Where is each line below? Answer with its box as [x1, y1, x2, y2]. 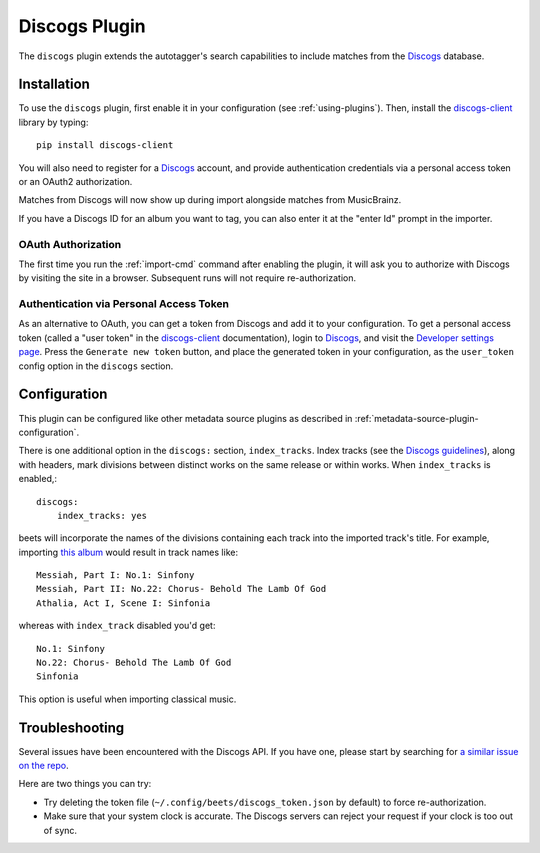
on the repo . [18, 760, 69, 772]
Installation [18, 76, 90, 93]
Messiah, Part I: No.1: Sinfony [36, 570, 195, 581]
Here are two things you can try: [18, 778, 152, 790]
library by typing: [18, 116, 89, 128]
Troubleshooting [18, 719, 125, 736]
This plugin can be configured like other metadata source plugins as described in [18, 412, 353, 424]
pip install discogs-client [36, 140, 174, 151]
